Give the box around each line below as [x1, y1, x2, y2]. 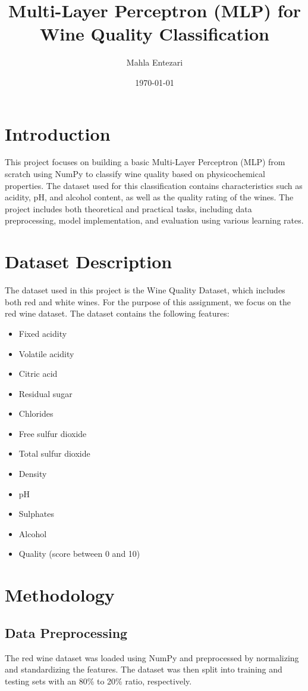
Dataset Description [5, 249, 172, 274]
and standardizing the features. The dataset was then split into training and [5, 663, 282, 675]
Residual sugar [18, 387, 73, 399]
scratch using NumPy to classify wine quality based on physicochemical [5, 168, 265, 180]
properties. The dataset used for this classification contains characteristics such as [5, 179, 303, 191]
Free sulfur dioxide [18, 427, 87, 439]
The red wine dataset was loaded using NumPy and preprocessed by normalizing [5, 651, 299, 664]
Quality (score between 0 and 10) [18, 547, 140, 560]
